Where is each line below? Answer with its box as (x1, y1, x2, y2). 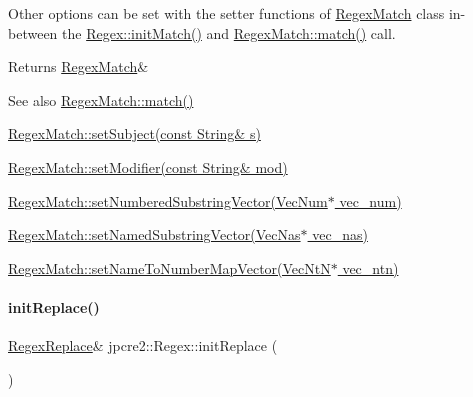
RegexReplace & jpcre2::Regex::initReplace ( (8, 335, 278, 356)
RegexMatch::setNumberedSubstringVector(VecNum (8, 190, 328, 211)
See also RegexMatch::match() (8, 89, 194, 110)
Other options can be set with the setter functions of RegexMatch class (8, 3, 445, 23)
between (8, 22, 58, 43)
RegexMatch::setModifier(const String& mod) (8, 156, 288, 177)
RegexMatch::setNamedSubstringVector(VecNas (8, 224, 301, 245)
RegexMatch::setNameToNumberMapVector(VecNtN (8, 257, 331, 278)
